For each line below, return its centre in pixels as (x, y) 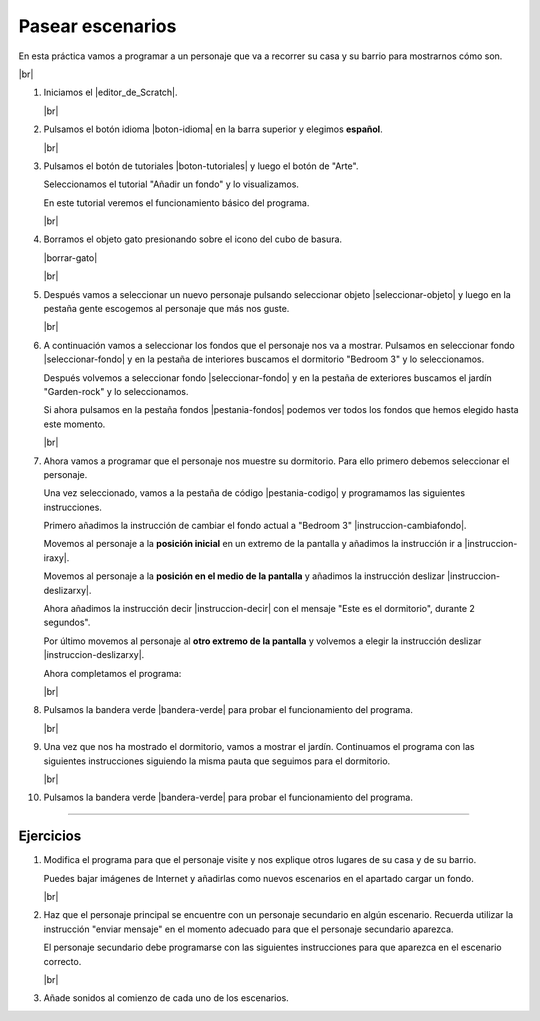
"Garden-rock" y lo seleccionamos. (116, 391)
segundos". (67, 622)
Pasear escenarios (97, 26)
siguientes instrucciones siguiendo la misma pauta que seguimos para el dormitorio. (217, 761)
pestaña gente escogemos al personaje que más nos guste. (166, 309)
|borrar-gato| (70, 257)
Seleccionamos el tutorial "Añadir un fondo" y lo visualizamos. (171, 184)
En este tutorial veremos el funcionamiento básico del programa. (176, 202)
